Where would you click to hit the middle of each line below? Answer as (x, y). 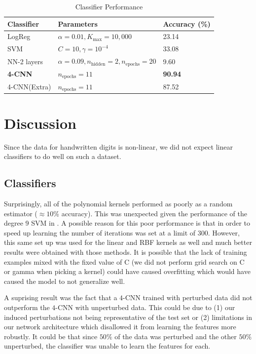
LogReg (19, 36)
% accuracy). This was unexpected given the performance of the (150, 213)
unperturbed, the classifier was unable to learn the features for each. (107, 346)
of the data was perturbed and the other (176, 336)
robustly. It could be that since (51, 336)
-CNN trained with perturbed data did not (188, 297)
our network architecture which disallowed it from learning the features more (120, 327)
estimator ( (21, 213)
